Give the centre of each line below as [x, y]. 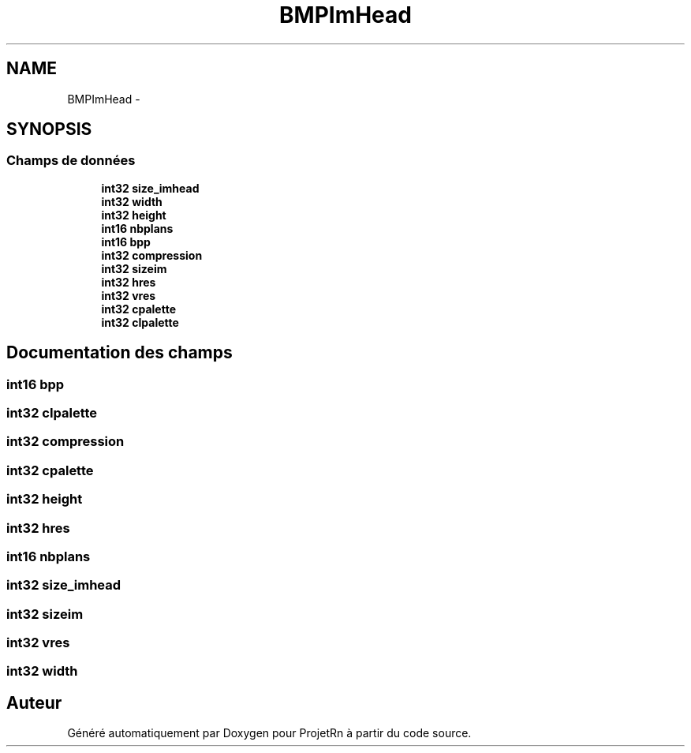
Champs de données [71, 161]
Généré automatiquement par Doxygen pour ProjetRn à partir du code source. [269, 733]
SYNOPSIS [49, 129]
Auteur [34, 702]
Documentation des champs [120, 353]
